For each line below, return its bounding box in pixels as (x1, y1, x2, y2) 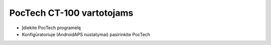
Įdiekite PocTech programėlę (22, 25, 81, 31)
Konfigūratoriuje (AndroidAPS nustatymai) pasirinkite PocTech (22, 31, 151, 37)
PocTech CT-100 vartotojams (9, 7, 133, 18)
